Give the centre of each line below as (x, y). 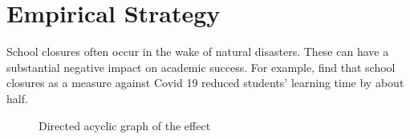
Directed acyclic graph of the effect (125, 125)
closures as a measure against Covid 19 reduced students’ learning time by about (205, 83)
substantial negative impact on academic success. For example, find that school (201, 67)
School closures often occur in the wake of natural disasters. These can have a (198, 52)
